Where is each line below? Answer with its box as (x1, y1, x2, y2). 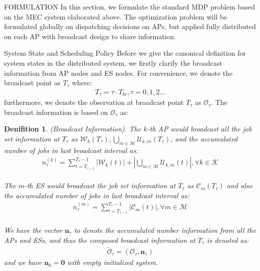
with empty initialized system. (67, 257, 158, 267)
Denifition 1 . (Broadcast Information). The (4, 123, 141, 134)
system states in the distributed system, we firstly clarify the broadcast (4, 57, 222, 68)
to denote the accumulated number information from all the (74, 225, 256, 235)
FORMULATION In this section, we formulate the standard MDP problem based (4, 2, 255, 12)
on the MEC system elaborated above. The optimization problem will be (4, 11, 227, 22)
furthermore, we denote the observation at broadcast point (4, 97, 184, 107)
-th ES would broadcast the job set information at (24, 180, 176, 191)
